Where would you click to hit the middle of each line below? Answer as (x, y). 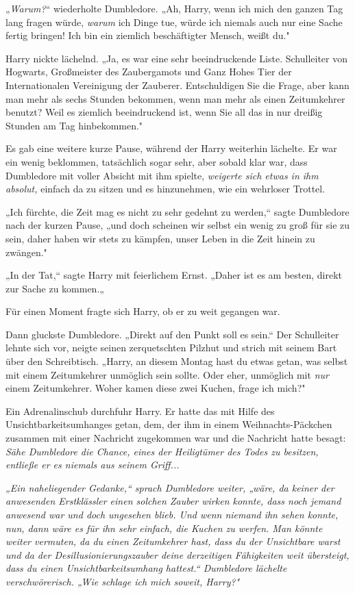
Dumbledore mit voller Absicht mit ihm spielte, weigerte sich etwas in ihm (162, 175)
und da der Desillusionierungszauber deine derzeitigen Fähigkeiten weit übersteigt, (177, 554)
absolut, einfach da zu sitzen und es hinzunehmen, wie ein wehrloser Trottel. (166, 189)
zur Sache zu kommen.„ (55, 288)
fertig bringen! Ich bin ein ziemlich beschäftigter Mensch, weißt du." (148, 35)
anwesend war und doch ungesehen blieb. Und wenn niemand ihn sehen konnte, (172, 514)
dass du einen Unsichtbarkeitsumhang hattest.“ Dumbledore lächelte (146, 568)
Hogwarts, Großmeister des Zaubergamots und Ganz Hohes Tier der (149, 72)
